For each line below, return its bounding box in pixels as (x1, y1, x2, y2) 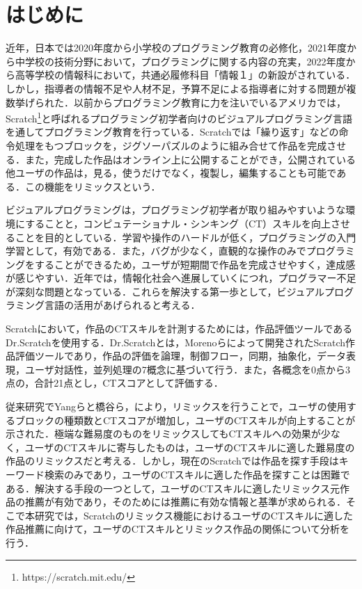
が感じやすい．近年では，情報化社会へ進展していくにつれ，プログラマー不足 (6, 271, 356, 285)
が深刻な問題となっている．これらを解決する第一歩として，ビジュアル (6, 284, 325, 298)
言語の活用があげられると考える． (44, 298, 200, 312)
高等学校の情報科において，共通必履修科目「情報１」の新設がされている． (15, 67, 356, 82)
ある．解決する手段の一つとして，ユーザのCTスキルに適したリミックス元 (6, 481, 340, 495)
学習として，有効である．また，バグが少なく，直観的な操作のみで (6, 243, 306, 258)
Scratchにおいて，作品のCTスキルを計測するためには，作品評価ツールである (6, 321, 353, 336)
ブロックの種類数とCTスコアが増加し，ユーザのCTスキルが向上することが (15, 412, 356, 427)
